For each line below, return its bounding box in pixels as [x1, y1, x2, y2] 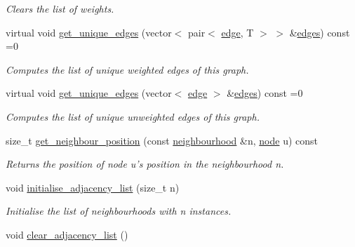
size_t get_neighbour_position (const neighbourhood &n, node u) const [6, 133, 319, 147]
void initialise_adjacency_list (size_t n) [6, 180, 180, 194]
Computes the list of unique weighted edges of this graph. [6, 62, 249, 76]
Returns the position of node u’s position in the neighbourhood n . [6, 156, 284, 171]
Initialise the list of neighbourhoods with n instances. [6, 203, 232, 218]
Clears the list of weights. [6, 1, 114, 15]
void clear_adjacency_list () [6, 227, 128, 241]
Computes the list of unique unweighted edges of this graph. [6, 109, 260, 123]
